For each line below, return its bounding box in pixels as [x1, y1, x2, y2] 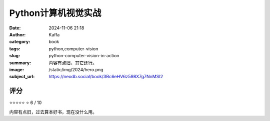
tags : [9, 45, 20, 52]
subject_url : [9, 74, 35, 80]
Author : [9, 31, 26, 37]
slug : [9, 53, 20, 59]
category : [9, 39, 30, 45]
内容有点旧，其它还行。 [48, 60, 97, 66]
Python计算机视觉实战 [9, 7, 101, 18]
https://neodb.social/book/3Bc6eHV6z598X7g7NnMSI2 [48, 74, 163, 80]
